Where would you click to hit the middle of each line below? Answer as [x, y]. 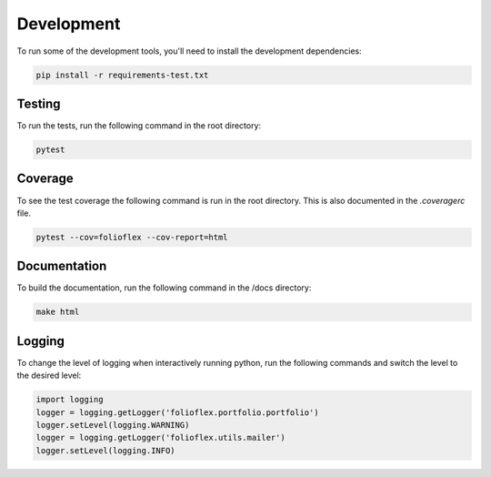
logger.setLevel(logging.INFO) [106, 450]
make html [58, 312]
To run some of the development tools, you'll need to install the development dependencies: [190, 51]
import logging [70, 400]
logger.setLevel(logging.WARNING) [113, 425]
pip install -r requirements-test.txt [122, 75]
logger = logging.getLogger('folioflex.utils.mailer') [160, 438]
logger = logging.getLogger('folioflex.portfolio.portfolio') [177, 412]
